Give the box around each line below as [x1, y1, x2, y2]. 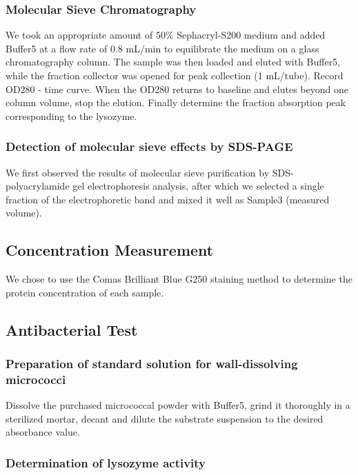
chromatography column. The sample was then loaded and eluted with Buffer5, [6, 54, 341, 69]
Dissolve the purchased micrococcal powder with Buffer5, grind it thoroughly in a [6, 398, 350, 412]
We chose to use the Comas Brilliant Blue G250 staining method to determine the [6, 272, 352, 286]
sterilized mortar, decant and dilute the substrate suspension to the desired [6, 411, 324, 425]
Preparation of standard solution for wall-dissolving [6, 355, 298, 372]
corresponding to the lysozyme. [6, 108, 137, 123]
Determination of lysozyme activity [6, 454, 206, 471]
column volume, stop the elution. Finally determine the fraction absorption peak [6, 95, 346, 110]
